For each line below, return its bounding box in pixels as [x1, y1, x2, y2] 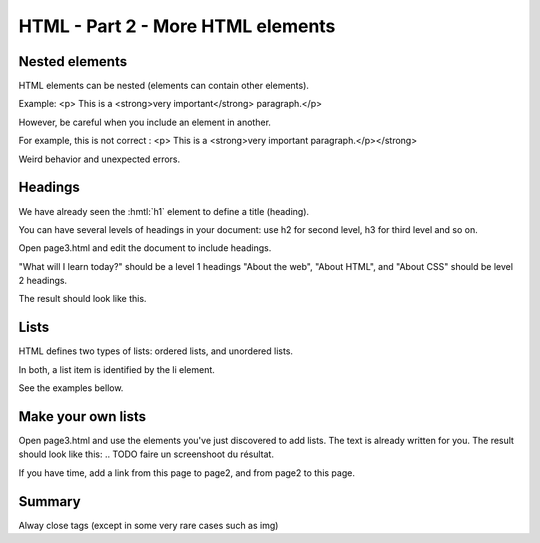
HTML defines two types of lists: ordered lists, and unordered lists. [18, 345, 294, 357]
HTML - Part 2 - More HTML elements [18, 15, 336, 37]
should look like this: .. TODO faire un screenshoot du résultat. [18, 448, 275, 460]
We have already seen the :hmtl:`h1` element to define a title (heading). [18, 205, 310, 217]
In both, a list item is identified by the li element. [18, 363, 215, 375]
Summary [18, 493, 81, 510]
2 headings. [18, 275, 68, 287]
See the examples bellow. [18, 382, 124, 394]
